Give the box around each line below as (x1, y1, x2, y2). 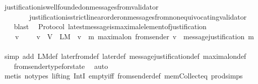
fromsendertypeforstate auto (14, 60, 108, 71)
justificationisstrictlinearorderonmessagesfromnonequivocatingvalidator (29, 11, 247, 22)
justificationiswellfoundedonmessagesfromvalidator (4, 2, 159, 12)
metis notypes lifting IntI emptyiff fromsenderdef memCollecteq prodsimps (4, 70, 243, 81)
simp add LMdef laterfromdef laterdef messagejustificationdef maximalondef (4, 50, 246, 61)
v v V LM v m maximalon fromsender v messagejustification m (15, 31, 254, 41)
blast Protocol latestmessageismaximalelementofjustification (14, 21, 207, 32)
